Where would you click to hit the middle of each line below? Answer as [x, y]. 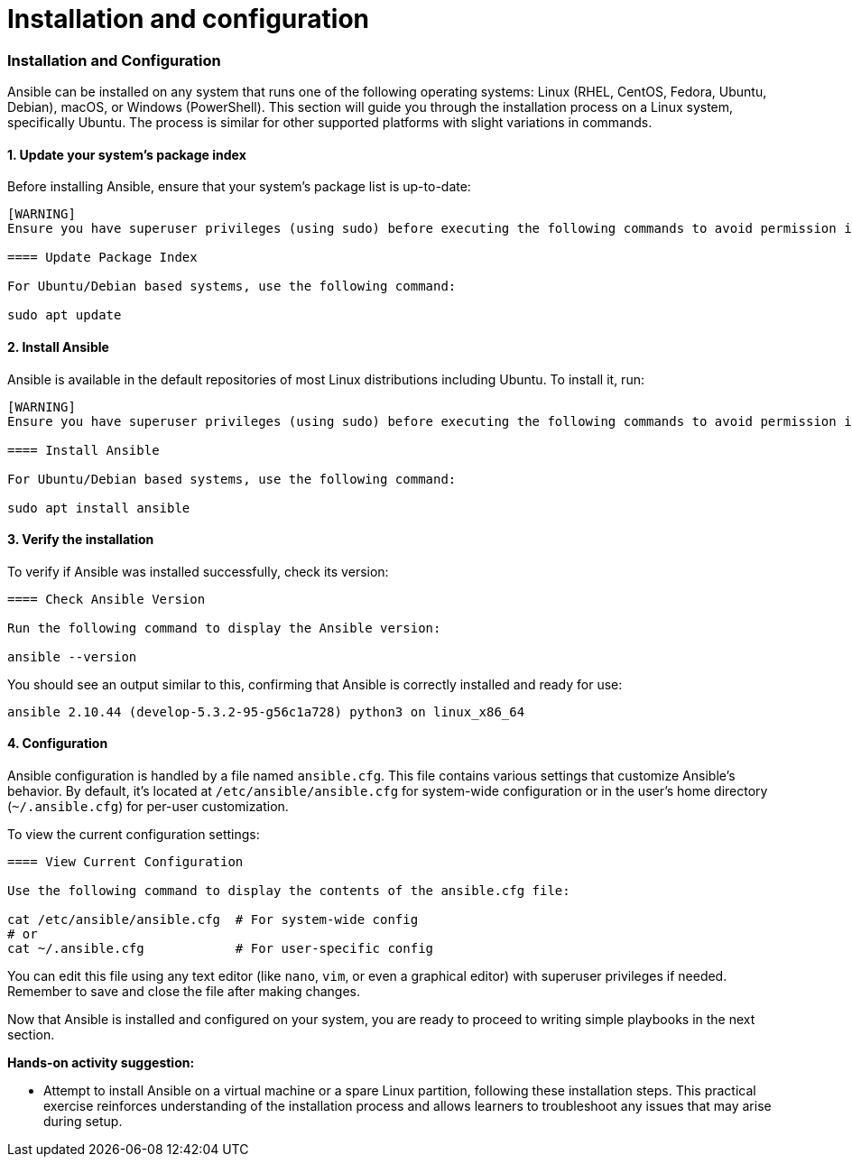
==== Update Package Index [102, 258]
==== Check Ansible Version [106, 599]
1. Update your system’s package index [127, 154]
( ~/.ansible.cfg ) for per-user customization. [148, 806]
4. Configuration [58, 744]
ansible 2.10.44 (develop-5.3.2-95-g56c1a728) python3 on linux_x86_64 [266, 711]
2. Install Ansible [58, 346]
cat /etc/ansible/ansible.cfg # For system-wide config [213, 919]
